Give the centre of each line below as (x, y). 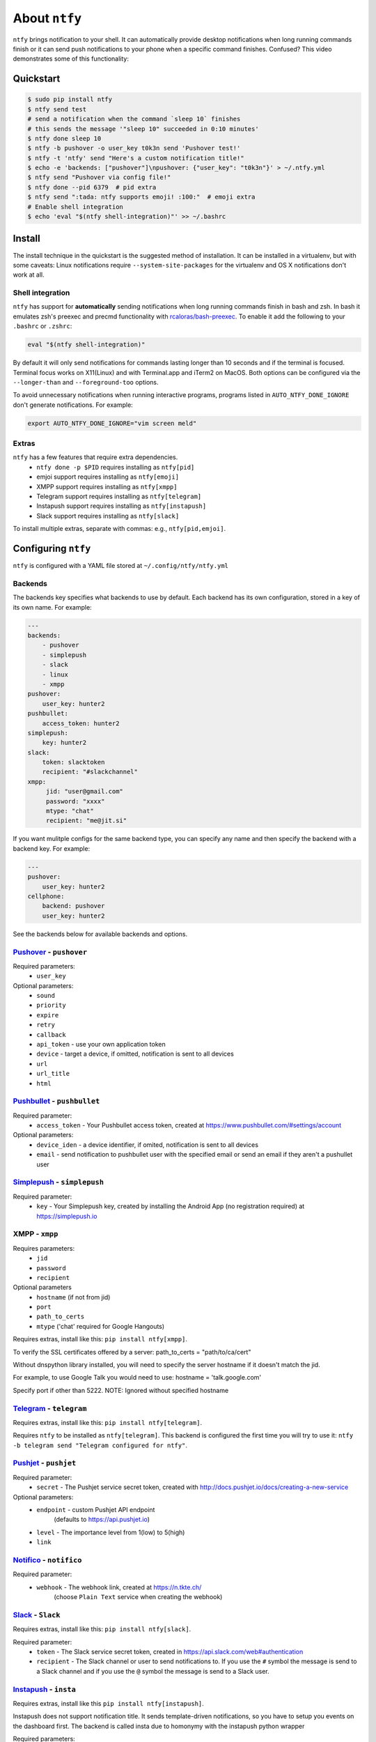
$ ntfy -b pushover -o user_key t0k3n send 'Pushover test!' (134, 148)
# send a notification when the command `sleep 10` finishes (134, 119)
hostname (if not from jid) (73, 1297)
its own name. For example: (52, 607)
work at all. (29, 275)
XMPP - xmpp (36, 1234)
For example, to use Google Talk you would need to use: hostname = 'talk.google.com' (137, 1378)
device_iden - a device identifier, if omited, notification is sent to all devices (148, 1144)
